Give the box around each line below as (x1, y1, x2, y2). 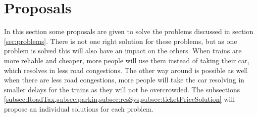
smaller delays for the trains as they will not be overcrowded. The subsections (4, 84, 240, 94)
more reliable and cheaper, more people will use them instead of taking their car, (4, 55, 250, 65)
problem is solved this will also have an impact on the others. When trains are (4, 45, 242, 56)
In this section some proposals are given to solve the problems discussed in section (4, 26, 254, 37)
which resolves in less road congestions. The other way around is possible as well (4, 65, 248, 75)
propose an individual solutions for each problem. (4, 103, 154, 114)
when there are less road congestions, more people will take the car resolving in (4, 75, 245, 85)
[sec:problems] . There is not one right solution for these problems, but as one (4, 36, 237, 46)
